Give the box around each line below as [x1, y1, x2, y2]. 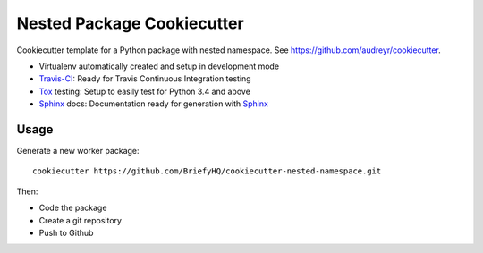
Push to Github [38, 227, 94, 238]
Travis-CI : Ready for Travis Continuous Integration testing [38, 73, 251, 84]
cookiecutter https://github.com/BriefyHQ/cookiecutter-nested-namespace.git [32, 166, 382, 176]
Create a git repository [38, 215, 123, 225]
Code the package [38, 202, 107, 214]
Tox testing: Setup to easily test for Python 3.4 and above [38, 86, 250, 97]
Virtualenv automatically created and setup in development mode [38, 61, 280, 72]
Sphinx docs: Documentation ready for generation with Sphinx [38, 98, 268, 109]
